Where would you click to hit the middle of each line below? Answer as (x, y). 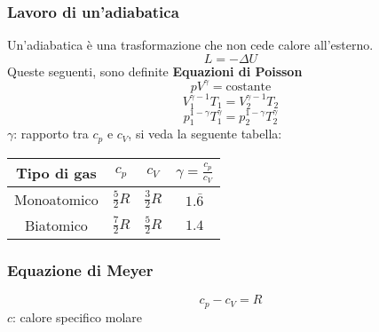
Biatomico (56, 225)
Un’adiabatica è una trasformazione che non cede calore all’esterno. (190, 45)
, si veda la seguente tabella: (205, 134)
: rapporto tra (51, 134)
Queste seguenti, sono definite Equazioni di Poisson (155, 71)
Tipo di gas (56, 172)
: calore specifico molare (78, 316)
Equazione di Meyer (80, 269)
